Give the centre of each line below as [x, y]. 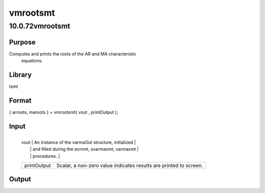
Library [20, 74]
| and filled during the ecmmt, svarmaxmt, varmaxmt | [84, 149]
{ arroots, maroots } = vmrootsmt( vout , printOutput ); [64, 112]
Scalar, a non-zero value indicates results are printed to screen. [130, 165]
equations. [32, 61]
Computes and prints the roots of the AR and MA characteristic [73, 54]
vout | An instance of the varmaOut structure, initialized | [79, 142]
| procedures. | [45, 156]
